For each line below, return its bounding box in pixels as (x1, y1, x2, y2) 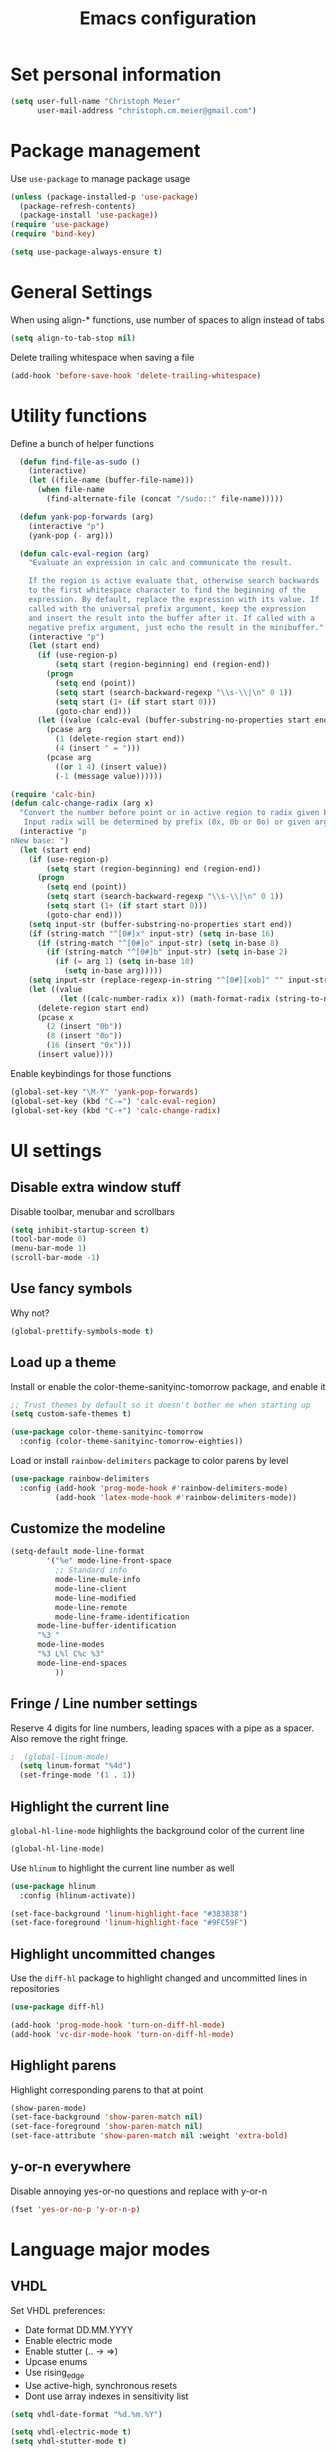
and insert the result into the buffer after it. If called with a (28, 613, 315, 623)
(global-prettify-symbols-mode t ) (10, 1326, 155, 1336)
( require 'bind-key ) (10, 229, 97, 239)
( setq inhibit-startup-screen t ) (10, 1225, 150, 1235)
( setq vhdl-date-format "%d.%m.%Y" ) (10, 2409, 163, 2419)
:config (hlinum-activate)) (19, 1890, 137, 1901)
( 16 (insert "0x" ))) (46, 1040, 132, 1051)
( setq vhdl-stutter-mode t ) (10, 2437, 128, 2447)
